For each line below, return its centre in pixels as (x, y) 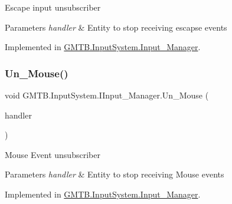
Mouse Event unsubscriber (53, 154)
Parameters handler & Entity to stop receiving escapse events (116, 27)
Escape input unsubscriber (53, 7)
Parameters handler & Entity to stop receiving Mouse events (115, 174)
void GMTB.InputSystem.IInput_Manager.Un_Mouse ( (107, 95)
